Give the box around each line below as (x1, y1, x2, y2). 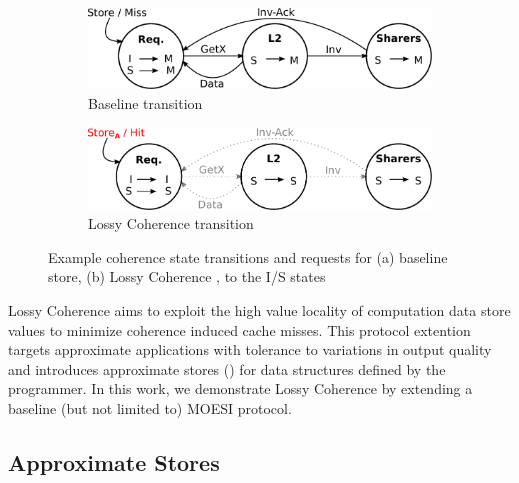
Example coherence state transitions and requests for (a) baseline (48, 246, 448, 267)
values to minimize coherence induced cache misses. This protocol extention (8, 319, 471, 340)
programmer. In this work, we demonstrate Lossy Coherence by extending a (8, 378, 473, 399)
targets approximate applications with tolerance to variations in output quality (8, 339, 492, 360)
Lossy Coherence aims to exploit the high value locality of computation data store (8, 299, 511, 320)
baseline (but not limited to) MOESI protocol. (8, 397, 292, 418)
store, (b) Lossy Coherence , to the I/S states (48, 266, 326, 287)
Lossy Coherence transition (88, 213, 254, 234)
